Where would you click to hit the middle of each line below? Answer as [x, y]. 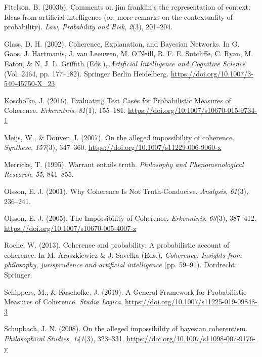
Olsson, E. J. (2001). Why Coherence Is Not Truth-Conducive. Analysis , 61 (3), [126, 191]
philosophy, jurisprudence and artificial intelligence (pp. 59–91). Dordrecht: [121, 265]
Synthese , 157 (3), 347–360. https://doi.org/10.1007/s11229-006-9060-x [113, 147]
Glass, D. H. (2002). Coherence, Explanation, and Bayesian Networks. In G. [122, 43]
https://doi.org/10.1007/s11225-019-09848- [191, 302]
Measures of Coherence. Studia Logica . [63, 302]
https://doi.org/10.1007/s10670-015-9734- [192, 110]
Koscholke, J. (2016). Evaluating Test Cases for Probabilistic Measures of [118, 100]
